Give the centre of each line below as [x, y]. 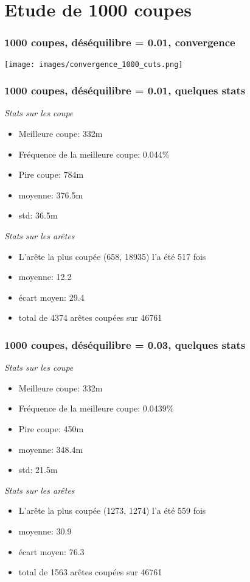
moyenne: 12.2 [45, 277]
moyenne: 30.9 [45, 531]
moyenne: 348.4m [51, 449]
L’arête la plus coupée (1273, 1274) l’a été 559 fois [112, 510]
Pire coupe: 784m [51, 174]
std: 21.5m [38, 470]
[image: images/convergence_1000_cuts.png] [94, 64]
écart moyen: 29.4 [51, 297]
